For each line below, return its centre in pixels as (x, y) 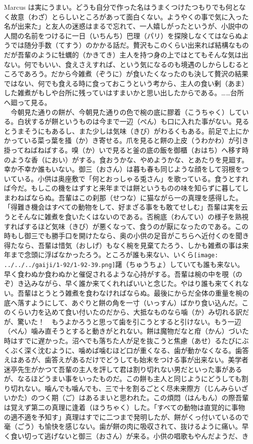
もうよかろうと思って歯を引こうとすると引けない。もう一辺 (146, 321)
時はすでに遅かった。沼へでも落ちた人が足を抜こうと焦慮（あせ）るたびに (123, 340)
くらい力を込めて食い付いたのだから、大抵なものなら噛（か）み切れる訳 (126, 312)
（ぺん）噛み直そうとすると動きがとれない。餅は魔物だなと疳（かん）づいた (126, 331)
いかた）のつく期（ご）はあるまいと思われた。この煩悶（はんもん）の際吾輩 (126, 398)
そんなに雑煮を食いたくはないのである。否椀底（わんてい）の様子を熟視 (133, 217)
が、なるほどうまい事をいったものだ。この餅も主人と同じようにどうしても (123, 379)
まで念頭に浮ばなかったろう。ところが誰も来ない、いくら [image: (114, 255)
